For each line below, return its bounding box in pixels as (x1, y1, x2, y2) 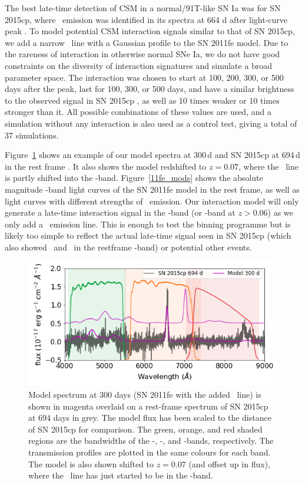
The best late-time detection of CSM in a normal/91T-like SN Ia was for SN (5, 2, 281, 14)
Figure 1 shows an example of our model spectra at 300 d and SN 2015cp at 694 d (5, 149, 300, 161)
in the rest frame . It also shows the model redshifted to (5, 160, 207, 172)
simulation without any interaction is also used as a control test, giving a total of (5, 117, 297, 129)
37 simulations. (5, 128, 59, 141)
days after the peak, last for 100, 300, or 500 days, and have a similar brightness (5, 83, 294, 95)
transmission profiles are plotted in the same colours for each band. (28, 446, 271, 458)
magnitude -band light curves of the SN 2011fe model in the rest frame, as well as (5, 183, 300, 195)
